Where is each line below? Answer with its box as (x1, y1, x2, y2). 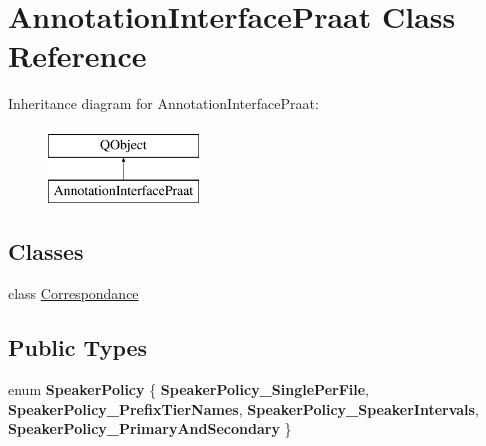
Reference (8, 35, 147, 76)
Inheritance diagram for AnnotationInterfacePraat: (8, 93, 319, 114)
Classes (8, 236, 84, 267)
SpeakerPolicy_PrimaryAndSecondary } (8, 418, 292, 439)
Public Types (8, 332, 148, 363)
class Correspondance (8, 283, 139, 304)
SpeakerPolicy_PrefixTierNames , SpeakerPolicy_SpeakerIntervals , (8, 398, 479, 419)
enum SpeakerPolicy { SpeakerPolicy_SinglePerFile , (8, 379, 369, 400)
